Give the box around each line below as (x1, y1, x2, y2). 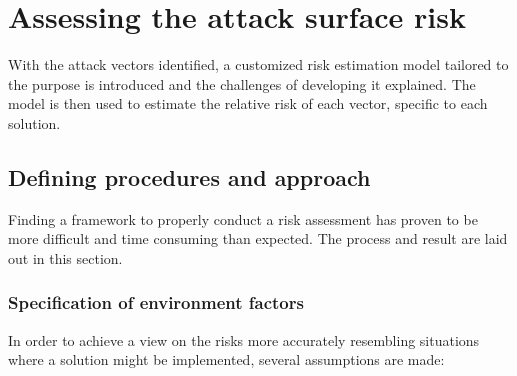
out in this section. (8, 247, 123, 268)
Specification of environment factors (8, 290, 304, 315)
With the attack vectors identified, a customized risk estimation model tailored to (8, 54, 509, 75)
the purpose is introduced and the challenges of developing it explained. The (8, 73, 476, 94)
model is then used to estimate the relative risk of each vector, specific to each (8, 93, 488, 114)
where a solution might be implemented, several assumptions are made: (8, 349, 445, 370)
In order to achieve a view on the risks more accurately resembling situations (8, 329, 480, 350)
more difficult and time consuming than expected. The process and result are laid (8, 228, 508, 249)
